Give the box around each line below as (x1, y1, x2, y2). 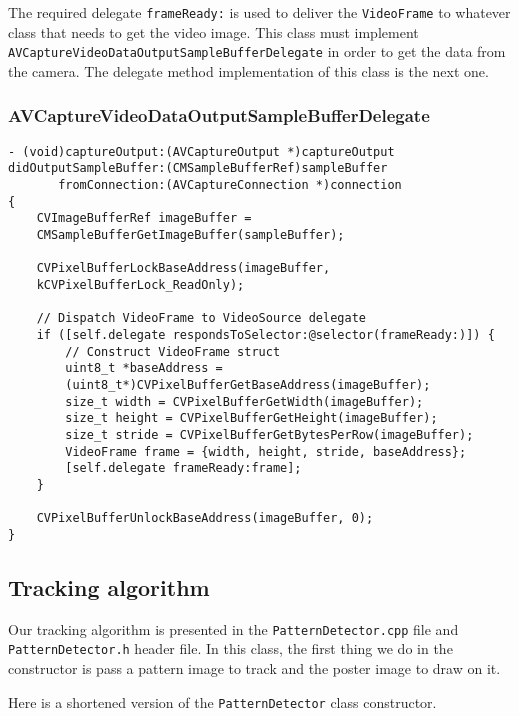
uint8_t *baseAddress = (65, 361, 223, 376)
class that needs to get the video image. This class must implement (8, 21, 419, 42)
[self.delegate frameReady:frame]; (65, 461, 302, 476)
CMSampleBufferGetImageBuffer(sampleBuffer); (36, 228, 345, 242)
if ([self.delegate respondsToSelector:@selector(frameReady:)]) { (36, 327, 495, 342)
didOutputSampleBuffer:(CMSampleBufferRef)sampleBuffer (8, 161, 388, 176)
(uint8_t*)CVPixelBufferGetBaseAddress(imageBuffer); (65, 377, 431, 392)
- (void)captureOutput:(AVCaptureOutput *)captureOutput (8, 144, 395, 159)
